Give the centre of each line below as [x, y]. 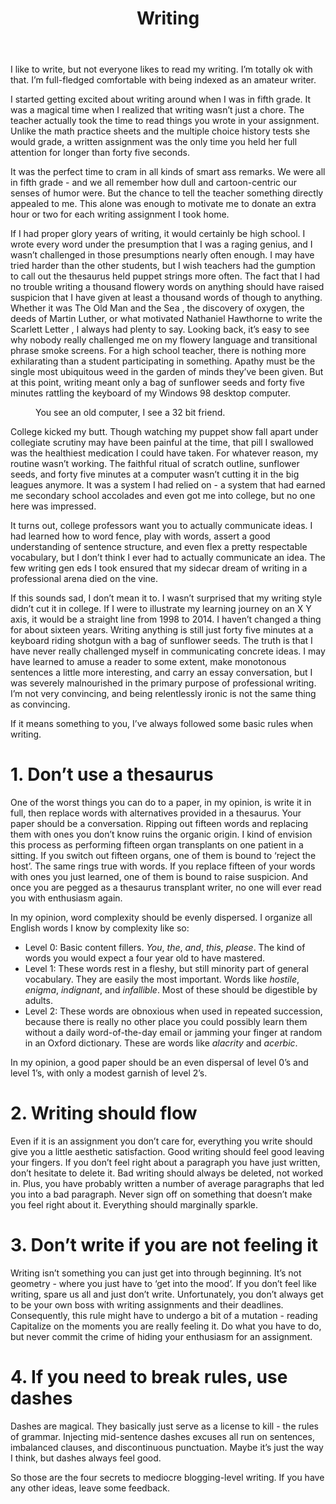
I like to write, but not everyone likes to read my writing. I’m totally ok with [161, 69]
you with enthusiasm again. [66, 898]
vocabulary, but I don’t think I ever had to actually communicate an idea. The [168, 558]
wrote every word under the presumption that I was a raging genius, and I [161, 244]
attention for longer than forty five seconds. [100, 153]
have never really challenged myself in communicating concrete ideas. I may [168, 651]
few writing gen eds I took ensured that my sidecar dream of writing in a [159, 568]
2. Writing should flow [104, 1113]
